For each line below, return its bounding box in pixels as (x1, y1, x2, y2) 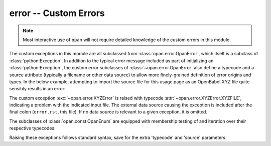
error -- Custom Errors (9, 8, 105, 19)
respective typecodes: (9, 125, 56, 131)
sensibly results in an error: (9, 86, 66, 92)
